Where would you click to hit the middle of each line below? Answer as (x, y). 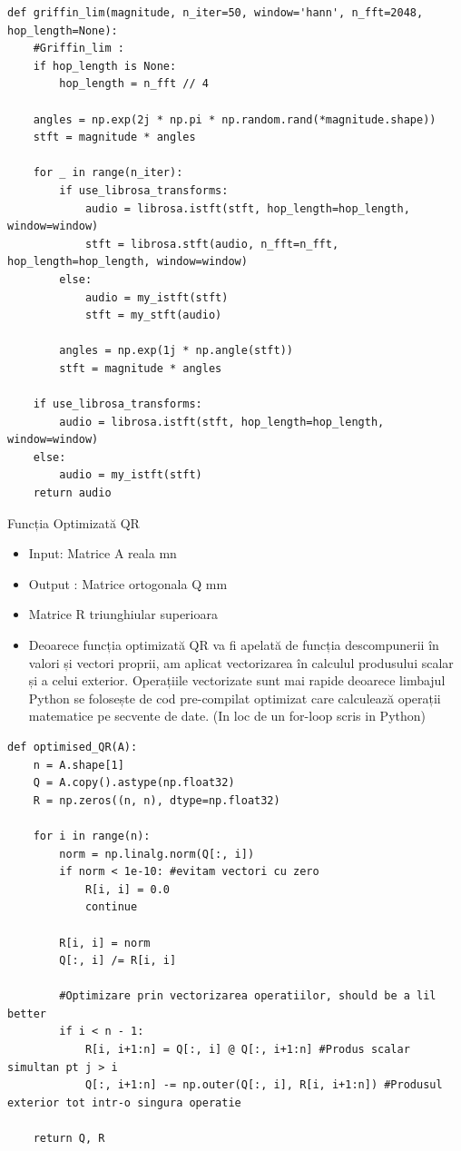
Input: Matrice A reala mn (103, 553)
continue (111, 907)
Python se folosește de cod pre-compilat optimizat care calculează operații (235, 698)
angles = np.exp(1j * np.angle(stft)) (176, 351)
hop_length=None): (63, 30)
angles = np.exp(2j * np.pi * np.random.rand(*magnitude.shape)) (235, 119)
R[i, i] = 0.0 (127, 889)
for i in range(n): (92, 836)
